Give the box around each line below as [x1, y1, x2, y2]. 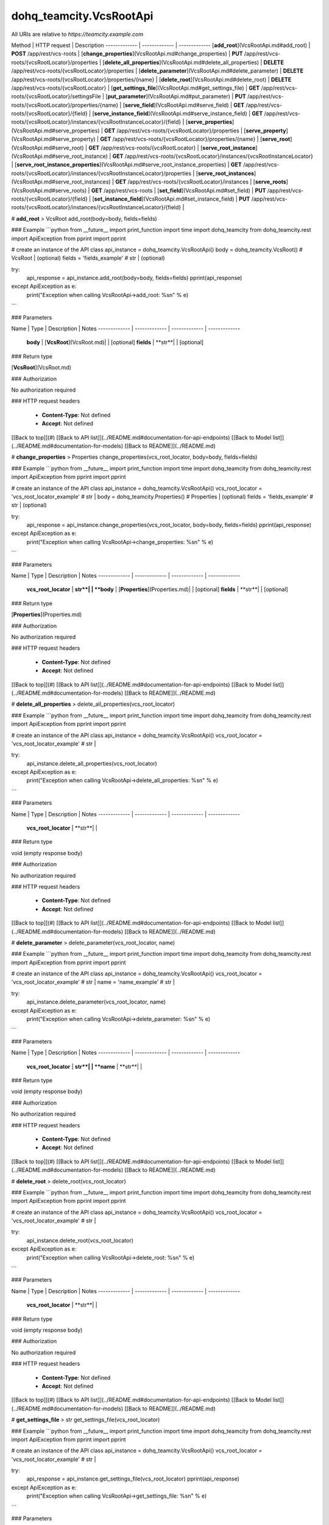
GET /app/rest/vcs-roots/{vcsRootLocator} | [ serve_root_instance [88, 144, 256, 151]
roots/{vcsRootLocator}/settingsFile [11, 93, 101, 100]
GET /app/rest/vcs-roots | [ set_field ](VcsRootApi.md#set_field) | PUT [91, 187, 266, 194]
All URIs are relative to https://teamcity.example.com [11, 30, 143, 38]
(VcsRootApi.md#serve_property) [11, 135, 96, 143]
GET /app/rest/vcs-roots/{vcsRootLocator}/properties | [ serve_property [104, 127, 286, 134]
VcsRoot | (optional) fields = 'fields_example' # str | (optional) [11, 254, 165, 262]
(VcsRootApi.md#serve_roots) [11, 187, 87, 194]
